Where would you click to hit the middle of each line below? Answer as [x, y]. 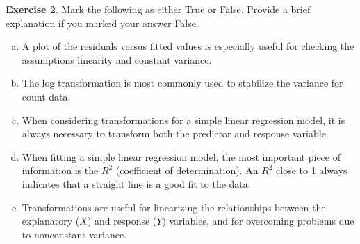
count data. [46, 96]
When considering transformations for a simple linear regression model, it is [183, 120]
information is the [60, 170]
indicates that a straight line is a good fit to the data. [136, 183]
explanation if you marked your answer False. [102, 23]
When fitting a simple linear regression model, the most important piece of [181, 156]
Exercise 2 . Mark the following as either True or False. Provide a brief [158, 9]
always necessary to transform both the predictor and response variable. [175, 133]
